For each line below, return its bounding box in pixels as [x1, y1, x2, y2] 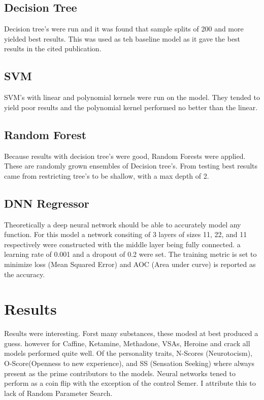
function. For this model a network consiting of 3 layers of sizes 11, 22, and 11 [4, 229, 247, 240]
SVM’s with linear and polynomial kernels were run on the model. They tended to [4, 92, 260, 103]
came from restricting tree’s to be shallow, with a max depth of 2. [4, 170, 209, 181]
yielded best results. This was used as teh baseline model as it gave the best [4, 33, 241, 44]
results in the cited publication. [4, 43, 102, 54]
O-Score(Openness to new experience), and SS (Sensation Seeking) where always [4, 358, 255, 369]
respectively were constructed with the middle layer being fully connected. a [4, 239, 241, 249]
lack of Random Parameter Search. [4, 387, 113, 398]
